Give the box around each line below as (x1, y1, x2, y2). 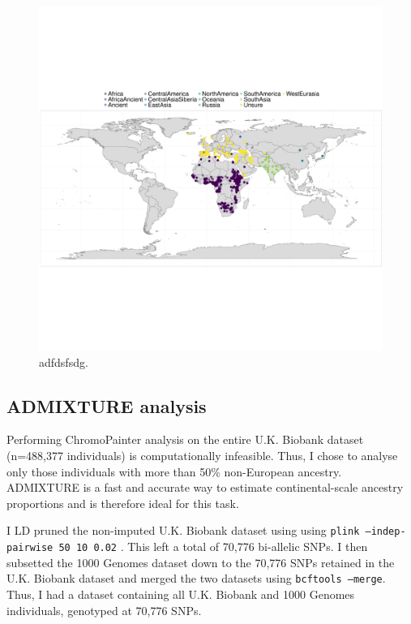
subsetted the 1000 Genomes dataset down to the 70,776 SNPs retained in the (6, 553, 395, 570)
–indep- (365, 526, 406, 538)
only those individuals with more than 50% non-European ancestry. (6, 463, 342, 480)
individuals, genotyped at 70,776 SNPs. (6, 601, 202, 618)
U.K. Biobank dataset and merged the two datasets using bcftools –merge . (6, 570, 386, 587)
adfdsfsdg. (39, 353, 88, 370)
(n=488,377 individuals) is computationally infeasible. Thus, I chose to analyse (6, 446, 398, 463)
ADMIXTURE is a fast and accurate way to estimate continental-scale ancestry (6, 479, 404, 496)
